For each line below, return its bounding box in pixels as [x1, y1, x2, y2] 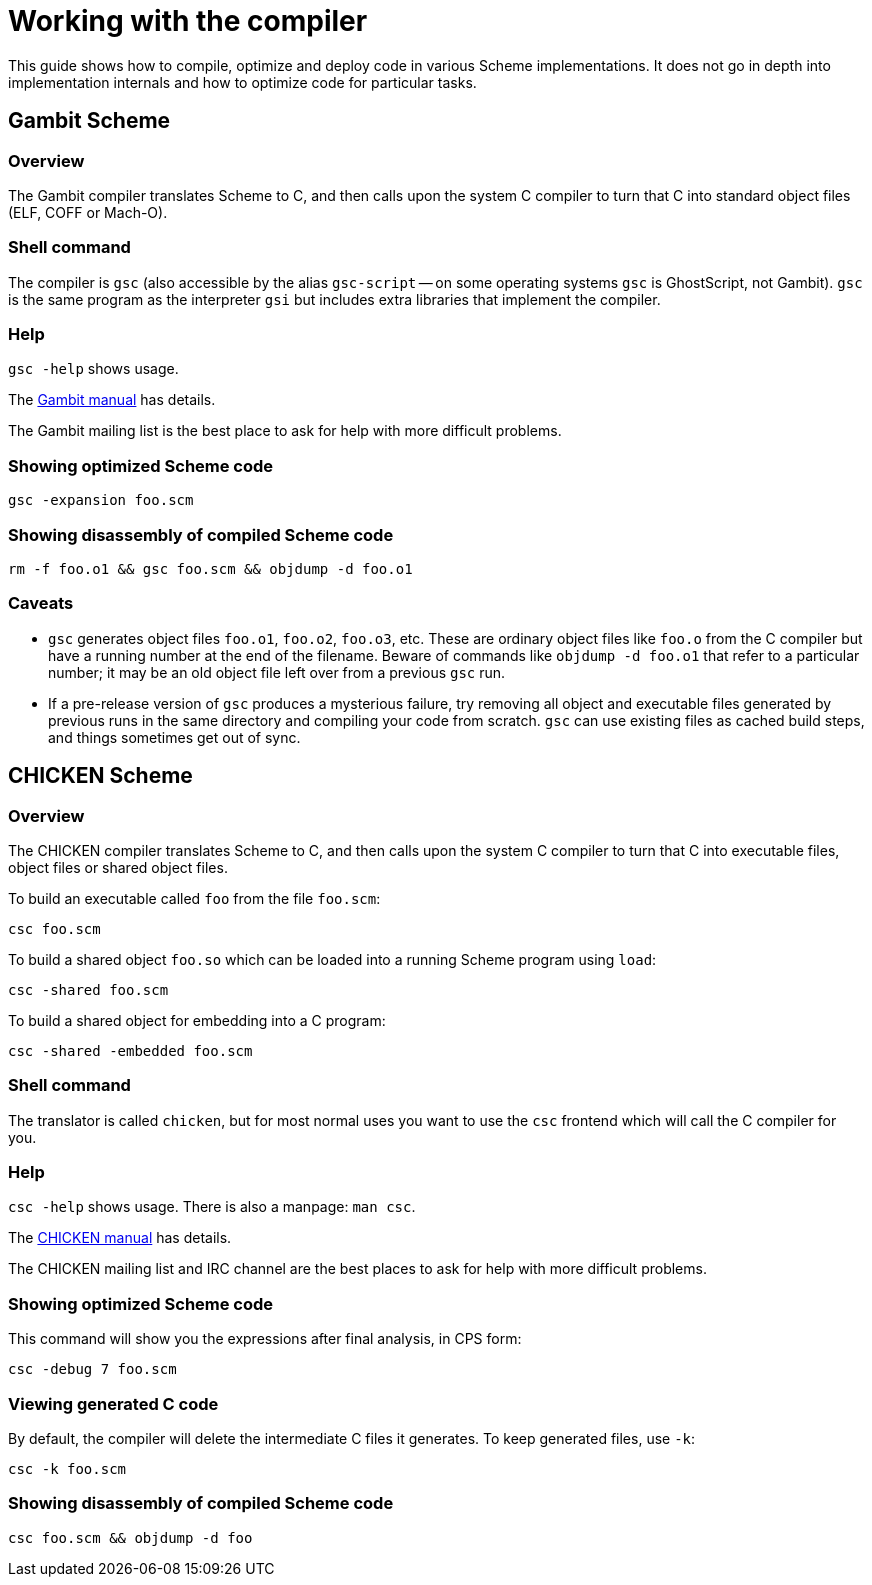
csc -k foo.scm [8, 1460, 127, 1477]
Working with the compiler [8, 4, 368, 38]
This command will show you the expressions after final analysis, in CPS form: [8, 1330, 522, 1348]
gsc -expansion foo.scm [8, 492, 194, 509]
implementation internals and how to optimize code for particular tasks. [8, 73, 477, 91]
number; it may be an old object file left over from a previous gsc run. [48, 663, 506, 681]
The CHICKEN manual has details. [8, 1229, 232, 1247]
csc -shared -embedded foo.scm [8, 1042, 253, 1059]
